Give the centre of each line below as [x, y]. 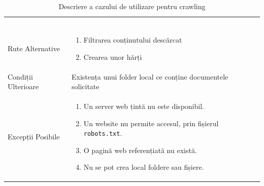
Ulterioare [23, 86]
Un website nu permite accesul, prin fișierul [151, 123]
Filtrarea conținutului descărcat [133, 40]
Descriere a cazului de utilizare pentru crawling [132, 6]
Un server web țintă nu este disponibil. [144, 106]
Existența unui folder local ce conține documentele [150, 76]
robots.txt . [103, 133]
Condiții [20, 76]
